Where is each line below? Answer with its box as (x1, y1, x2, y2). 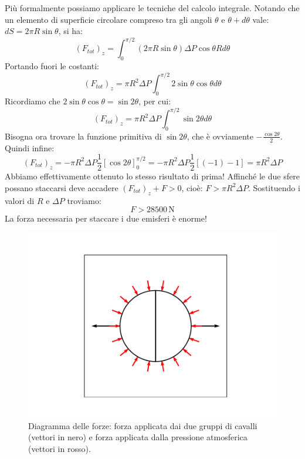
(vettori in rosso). (28, 443, 91, 455)
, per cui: (138, 94, 171, 107)
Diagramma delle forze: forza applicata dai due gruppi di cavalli (28, 419, 257, 431)
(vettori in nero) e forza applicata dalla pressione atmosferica (28, 431, 248, 443)
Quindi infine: (5, 141, 55, 154)
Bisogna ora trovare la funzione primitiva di (5, 130, 162, 142)
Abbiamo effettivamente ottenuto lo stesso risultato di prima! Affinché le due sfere (5, 170, 300, 182)
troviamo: (67, 194, 101, 206)
